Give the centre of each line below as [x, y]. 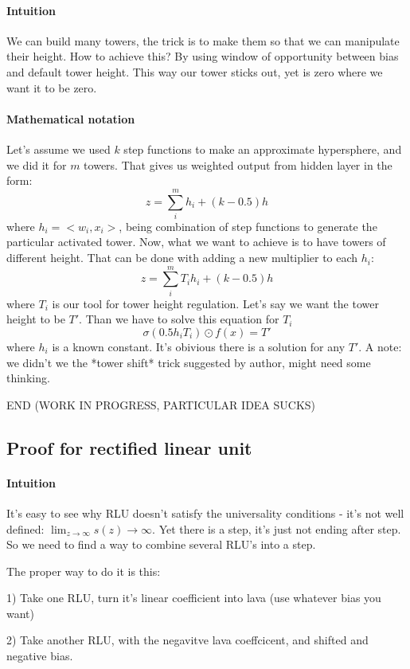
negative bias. [40, 656]
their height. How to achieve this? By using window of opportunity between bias [203, 56]
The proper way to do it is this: [84, 571]
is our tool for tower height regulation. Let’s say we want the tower [215, 303]
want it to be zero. [52, 87]
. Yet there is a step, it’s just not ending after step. [277, 528]
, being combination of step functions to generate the [248, 226]
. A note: [380, 346]
